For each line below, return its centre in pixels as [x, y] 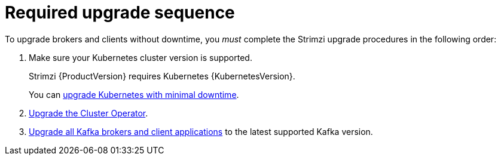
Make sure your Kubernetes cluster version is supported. [140, 57]
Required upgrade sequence [120, 13]
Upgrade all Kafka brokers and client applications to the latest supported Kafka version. [201, 131]
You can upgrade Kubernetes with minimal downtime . [134, 94]
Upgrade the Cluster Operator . [88, 113]
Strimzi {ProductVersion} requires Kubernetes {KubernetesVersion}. [162, 76]
